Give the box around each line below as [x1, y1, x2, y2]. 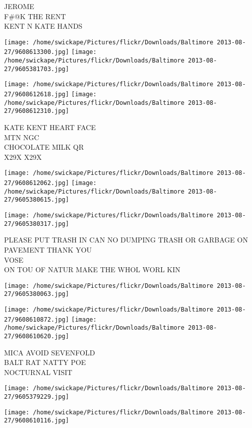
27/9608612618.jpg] [4, 91, 69, 98]
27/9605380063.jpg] [4, 290, 69, 298]
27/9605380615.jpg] [4, 196, 69, 204]
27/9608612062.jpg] [4, 179, 69, 187]
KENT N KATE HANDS [4, 21, 83, 31]
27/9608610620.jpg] [4, 333, 69, 340]
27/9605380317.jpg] [4, 220, 69, 227]
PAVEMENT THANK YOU [4, 244, 92, 255]
